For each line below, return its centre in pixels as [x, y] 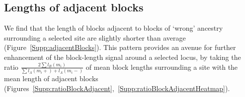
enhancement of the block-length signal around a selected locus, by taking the [122, 57]
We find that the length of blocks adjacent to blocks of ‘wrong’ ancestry [114, 28]
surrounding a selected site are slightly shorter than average [95, 37]
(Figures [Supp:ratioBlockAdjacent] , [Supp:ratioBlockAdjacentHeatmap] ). [117, 88]
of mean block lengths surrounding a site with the [162, 67]
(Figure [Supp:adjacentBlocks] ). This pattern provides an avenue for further [120, 47]
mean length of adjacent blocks [51, 78]
